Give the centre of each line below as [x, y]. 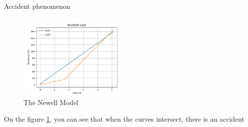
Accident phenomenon [37, 6]
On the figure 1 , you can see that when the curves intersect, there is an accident [124, 118]
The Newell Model [51, 102]
